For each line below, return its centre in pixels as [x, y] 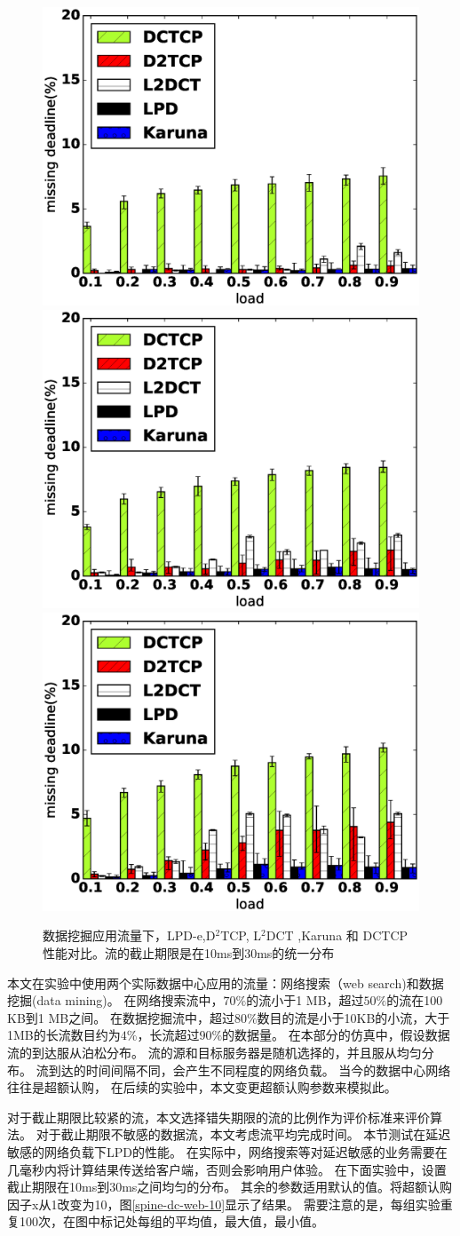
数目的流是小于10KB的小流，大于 [353, 1017]
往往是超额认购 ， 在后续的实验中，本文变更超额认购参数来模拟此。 [202, 1087]
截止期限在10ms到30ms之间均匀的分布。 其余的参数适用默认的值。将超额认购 [230, 1187]
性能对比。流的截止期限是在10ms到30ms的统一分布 [189, 953]
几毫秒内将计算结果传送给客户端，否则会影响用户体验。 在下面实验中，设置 [227, 1169]
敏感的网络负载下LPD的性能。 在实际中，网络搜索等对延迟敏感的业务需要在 [227, 1151]
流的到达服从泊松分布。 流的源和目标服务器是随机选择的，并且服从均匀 [214, 1052]
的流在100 [415, 1000]
